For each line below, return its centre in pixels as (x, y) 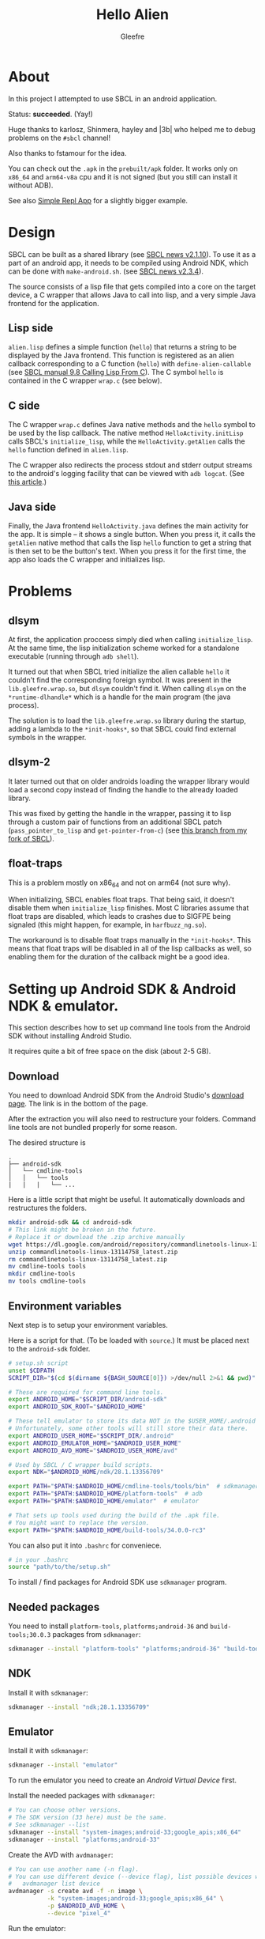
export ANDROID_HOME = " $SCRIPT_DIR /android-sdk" (88, 1400)
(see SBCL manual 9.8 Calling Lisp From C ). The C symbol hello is (116, 372)
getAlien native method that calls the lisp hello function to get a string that (130, 542)
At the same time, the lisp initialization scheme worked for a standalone (124, 648)
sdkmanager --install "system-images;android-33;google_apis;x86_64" (125, 1832)
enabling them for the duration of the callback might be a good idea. (119, 957)
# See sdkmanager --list (49, 1825)
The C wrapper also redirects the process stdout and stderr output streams (130, 465)
